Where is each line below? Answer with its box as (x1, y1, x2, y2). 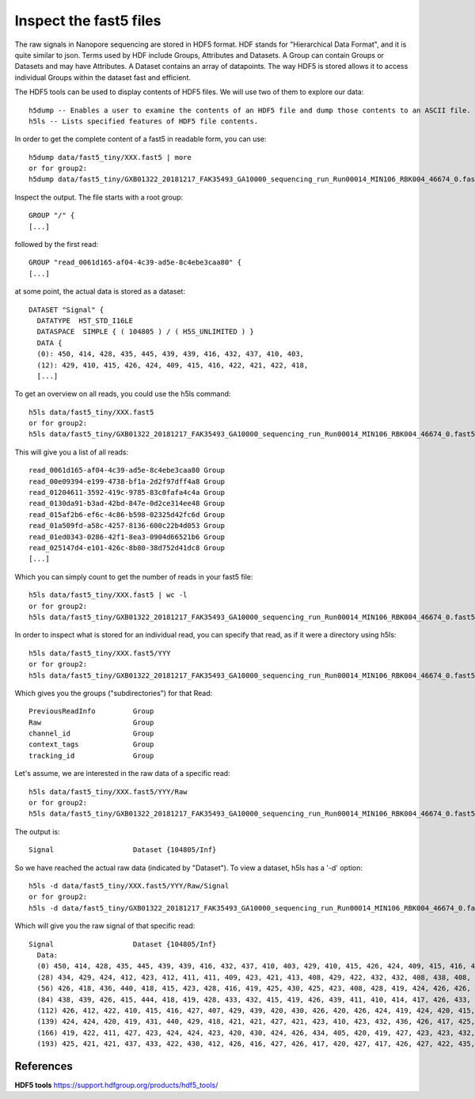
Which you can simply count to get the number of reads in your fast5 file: (14, 572, 253, 581)
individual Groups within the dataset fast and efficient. (14, 72, 192, 82)
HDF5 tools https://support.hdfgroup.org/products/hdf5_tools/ (14, 1080, 218, 1089)
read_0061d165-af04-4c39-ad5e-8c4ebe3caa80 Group (28, 466, 226, 475)
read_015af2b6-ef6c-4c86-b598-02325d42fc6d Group (28, 510, 226, 519)
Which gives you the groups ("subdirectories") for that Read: (14, 688, 213, 698)
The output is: (14, 827, 60, 836)
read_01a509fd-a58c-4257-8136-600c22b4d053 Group (28, 521, 226, 530)
